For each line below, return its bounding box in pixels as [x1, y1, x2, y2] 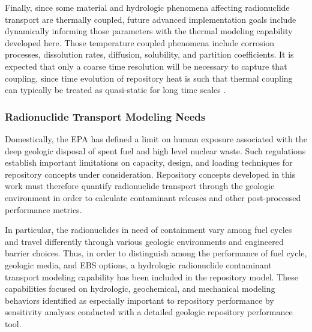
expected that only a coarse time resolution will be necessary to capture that [5, 59, 287, 72]
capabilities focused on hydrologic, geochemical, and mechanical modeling [5, 282, 275, 295]
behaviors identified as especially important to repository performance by [5, 294, 274, 306]
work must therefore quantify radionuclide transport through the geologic [5, 180, 275, 192]
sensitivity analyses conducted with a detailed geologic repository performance [5, 306, 293, 318]
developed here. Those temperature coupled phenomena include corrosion [5, 36, 275, 49]
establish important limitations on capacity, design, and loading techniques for [5, 156, 293, 169]
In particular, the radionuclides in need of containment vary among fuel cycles [5, 223, 292, 236]
